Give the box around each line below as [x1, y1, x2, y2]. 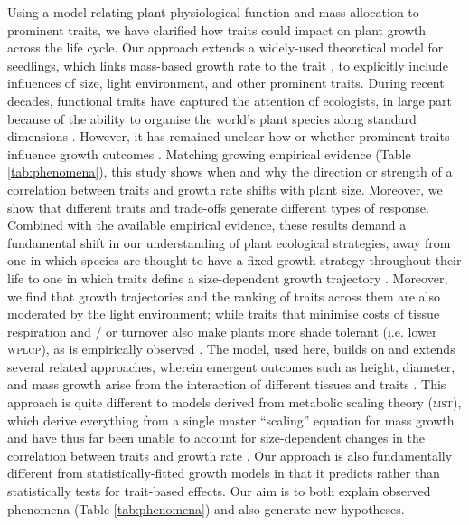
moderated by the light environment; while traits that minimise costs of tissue [7, 304, 440, 323]
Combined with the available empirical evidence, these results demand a [7, 215, 407, 234]
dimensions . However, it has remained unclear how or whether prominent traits [7, 127, 450, 146]
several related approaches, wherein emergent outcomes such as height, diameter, [7, 357, 455, 376]
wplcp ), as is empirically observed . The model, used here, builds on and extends [7, 339, 455, 358]
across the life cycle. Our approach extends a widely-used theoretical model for [7, 38, 444, 57]
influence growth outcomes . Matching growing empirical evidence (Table [7, 144, 411, 163]
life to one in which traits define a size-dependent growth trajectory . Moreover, [7, 268, 448, 287]
